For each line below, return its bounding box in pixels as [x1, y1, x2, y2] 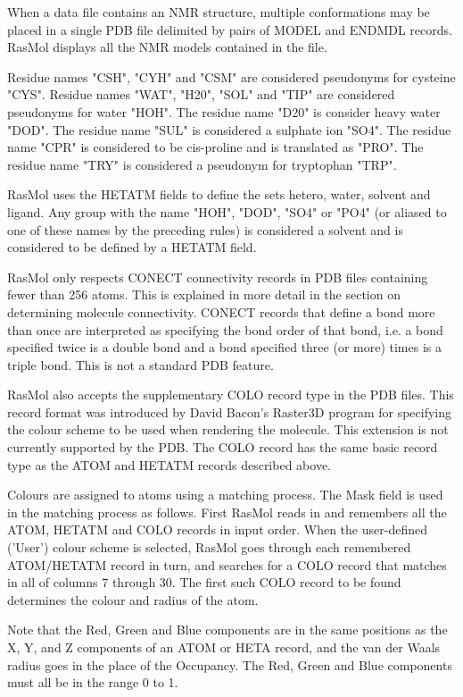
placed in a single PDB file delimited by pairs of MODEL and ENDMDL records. [7, 20, 452, 38]
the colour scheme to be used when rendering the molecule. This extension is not [7, 420, 449, 439]
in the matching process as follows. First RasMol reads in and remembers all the [7, 502, 447, 521]
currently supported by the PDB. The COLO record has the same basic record [7, 438, 438, 457]
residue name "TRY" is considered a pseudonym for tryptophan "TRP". [7, 155, 397, 173]
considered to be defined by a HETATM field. [7, 238, 257, 256]
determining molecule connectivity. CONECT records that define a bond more [7, 302, 435, 321]
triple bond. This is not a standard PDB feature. [7, 355, 274, 374]
